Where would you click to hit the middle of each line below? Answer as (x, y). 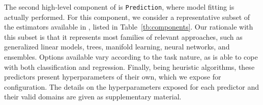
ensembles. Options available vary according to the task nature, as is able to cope (131, 57)
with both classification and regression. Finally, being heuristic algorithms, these (129, 67)
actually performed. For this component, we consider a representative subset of (127, 17)
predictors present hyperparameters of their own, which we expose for (113, 77)
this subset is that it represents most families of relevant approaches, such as (123, 36)
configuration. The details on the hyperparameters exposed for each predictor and (132, 86)
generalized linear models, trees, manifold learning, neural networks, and (117, 47)
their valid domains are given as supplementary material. (93, 97)
